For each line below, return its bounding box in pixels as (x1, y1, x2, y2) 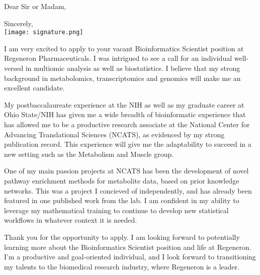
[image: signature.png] (4, 29, 83, 36)
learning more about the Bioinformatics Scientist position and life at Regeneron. (4, 241, 251, 252)
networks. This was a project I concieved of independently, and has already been (4, 185, 252, 196)
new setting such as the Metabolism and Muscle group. (4, 148, 174, 159)
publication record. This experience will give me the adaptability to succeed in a (4, 139, 251, 149)
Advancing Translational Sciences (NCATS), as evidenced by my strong (4, 129, 225, 139)
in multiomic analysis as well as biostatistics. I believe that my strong (25, 63, 240, 73)
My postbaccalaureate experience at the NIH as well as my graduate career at (4, 99, 244, 110)
